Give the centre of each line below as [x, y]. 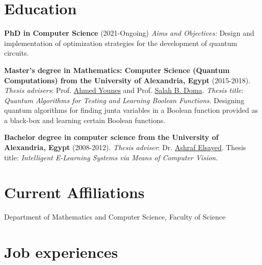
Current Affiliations [74, 192]
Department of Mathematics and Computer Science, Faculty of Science [115, 217]
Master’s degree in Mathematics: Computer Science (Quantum [117, 70]
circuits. [17, 53]
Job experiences [61, 252]
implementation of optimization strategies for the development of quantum [121, 43]
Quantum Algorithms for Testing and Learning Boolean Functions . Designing [124, 100]
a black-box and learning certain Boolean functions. [85, 120]
